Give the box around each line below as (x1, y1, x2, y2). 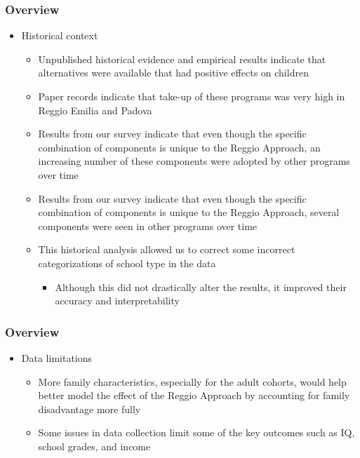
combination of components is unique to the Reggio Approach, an (38, 140, 321, 154)
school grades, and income (38, 438, 151, 453)
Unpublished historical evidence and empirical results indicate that (38, 51, 326, 66)
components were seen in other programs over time (38, 218, 258, 233)
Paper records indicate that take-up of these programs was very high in (38, 89, 345, 103)
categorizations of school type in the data (38, 255, 216, 270)
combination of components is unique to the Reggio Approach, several (38, 205, 340, 220)
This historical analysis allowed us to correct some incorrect (38, 242, 295, 257)
